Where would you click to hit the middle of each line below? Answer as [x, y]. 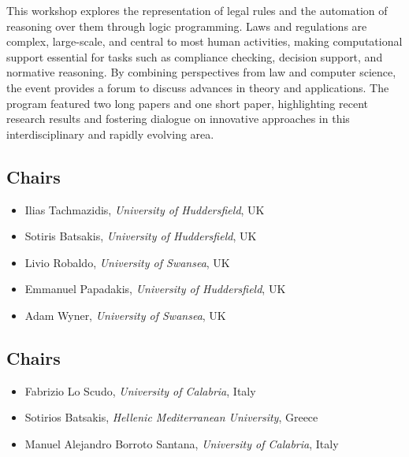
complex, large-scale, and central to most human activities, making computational [204, 41]
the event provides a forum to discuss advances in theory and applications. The [198, 87]
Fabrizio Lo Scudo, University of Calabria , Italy [140, 390]
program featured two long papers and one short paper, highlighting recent [187, 103]
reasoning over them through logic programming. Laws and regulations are [187, 26]
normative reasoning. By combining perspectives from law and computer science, [201, 72]
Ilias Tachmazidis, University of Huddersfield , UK [145, 209]
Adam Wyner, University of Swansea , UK [125, 315]
